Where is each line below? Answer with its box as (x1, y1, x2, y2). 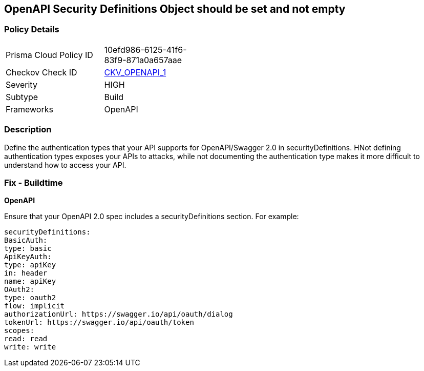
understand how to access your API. (4, 160, 126, 169)
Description (4, 124, 52, 135)
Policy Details (4, 24, 59, 35)
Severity (6, 79, 37, 90)
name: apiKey (4, 277, 56, 286)
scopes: (4, 326, 35, 335)
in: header (4, 269, 48, 278)
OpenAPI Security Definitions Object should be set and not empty (4, 3, 346, 15)
